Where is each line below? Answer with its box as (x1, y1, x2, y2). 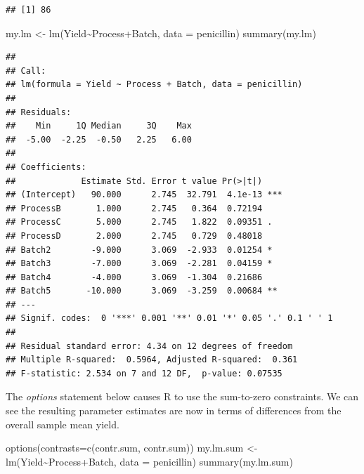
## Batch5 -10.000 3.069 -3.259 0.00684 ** (6, 286, 278, 296)
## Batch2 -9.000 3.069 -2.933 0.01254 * (6, 244, 273, 255)
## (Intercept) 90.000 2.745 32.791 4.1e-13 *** (6, 190, 282, 200)
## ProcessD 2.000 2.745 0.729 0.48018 (6, 230, 263, 241)
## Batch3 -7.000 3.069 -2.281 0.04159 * (6, 258, 273, 269)
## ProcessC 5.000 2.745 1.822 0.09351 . (6, 217, 273, 228)
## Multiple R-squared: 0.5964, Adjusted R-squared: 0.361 (6, 355, 298, 365)
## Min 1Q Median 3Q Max (6, 121, 192, 131)
